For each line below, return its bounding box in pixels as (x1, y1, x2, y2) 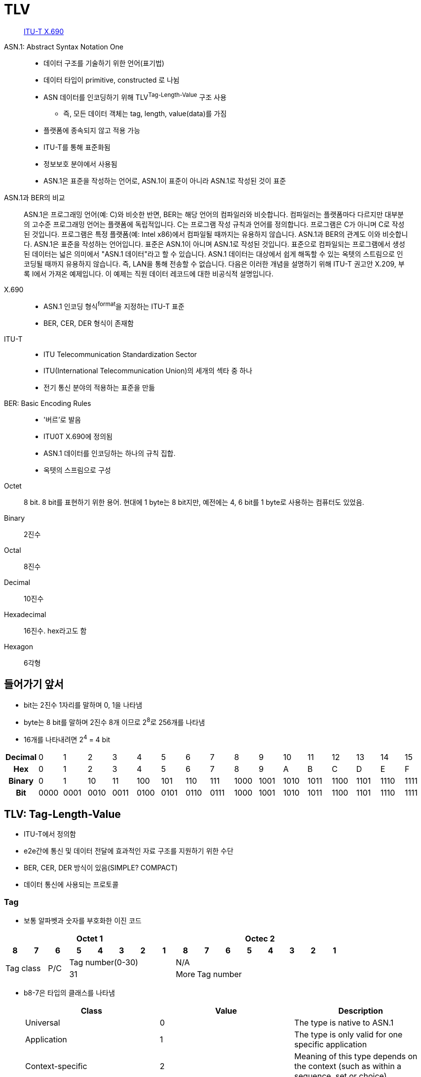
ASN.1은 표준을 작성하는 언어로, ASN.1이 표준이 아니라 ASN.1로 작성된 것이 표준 (43, 177, 286, 185)
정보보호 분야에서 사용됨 (43, 160, 117, 169)
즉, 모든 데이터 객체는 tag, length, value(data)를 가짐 (63, 109, 227, 118)
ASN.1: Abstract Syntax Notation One (4, 42, 123, 51)
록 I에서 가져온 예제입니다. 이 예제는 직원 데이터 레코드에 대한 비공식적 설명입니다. (24, 269, 273, 278)
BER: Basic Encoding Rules (4, 399, 91, 408)
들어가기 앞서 (4, 678, 64, 691)
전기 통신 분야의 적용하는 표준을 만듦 (43, 383, 155, 392)
